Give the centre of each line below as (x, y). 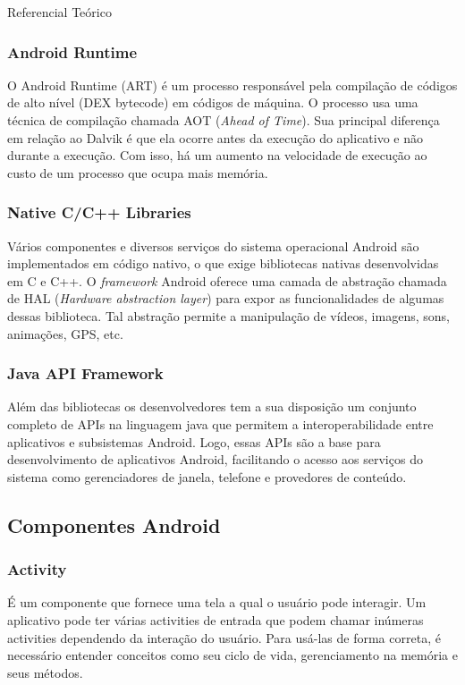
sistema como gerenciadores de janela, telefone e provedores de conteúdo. (207, 476)
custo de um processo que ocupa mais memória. (138, 172)
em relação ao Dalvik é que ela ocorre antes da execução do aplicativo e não (216, 137)
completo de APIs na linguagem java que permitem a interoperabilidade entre (220, 423)
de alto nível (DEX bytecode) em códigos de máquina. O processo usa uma (213, 102)
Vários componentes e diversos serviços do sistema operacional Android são (213, 245)
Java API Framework (85, 373)
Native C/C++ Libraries (99, 212)
